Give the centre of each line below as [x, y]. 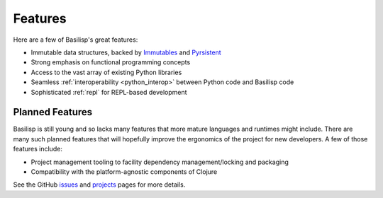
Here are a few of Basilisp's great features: [76, 40]
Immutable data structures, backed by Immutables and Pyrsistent [126, 52]
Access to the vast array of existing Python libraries [106, 72]
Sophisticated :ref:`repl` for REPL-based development [109, 92]
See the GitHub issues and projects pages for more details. [99, 185]
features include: [38, 149]
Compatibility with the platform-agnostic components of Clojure [124, 171]
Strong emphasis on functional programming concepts [111, 62]
